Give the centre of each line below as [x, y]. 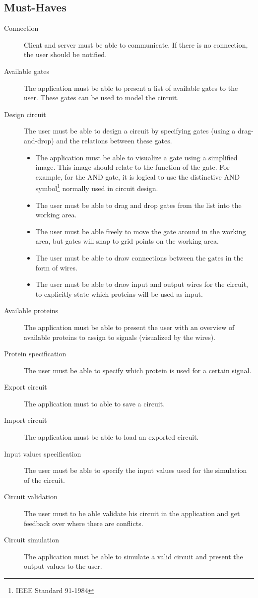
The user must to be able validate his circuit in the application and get [132, 513]
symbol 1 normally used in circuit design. [97, 187]
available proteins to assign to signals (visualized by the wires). [120, 337]
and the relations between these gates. [114, 140]
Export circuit [26, 387]
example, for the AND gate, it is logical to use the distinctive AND [138, 176]
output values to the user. [63, 566]
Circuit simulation [32, 540]
